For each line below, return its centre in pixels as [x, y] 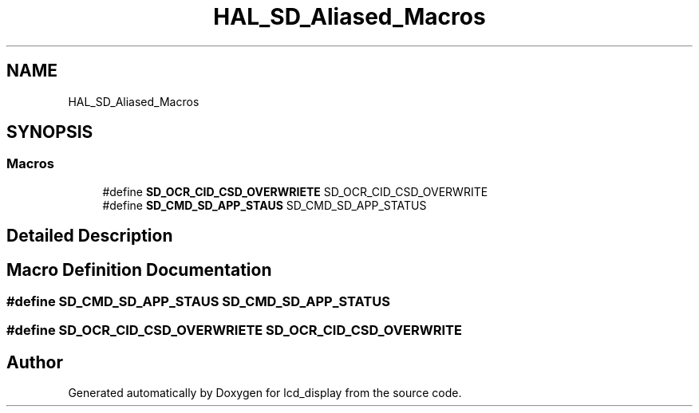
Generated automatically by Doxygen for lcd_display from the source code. [265, 393]
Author [35, 362]
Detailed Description [90, 236]
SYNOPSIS [50, 132]
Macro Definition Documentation [139, 269]
